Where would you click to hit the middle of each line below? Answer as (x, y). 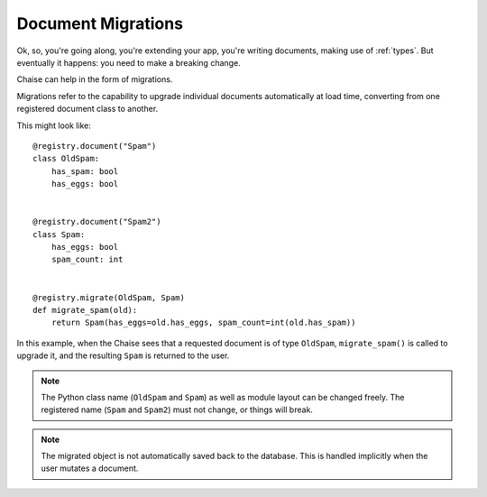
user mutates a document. (90, 468)
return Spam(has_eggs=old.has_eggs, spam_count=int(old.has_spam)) (203, 323)
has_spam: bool (85, 171)
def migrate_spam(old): (85, 310)
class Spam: (59, 234)
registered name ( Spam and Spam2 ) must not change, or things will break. (177, 410)
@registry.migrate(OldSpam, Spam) (109, 297)
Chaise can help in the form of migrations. (95, 79)
